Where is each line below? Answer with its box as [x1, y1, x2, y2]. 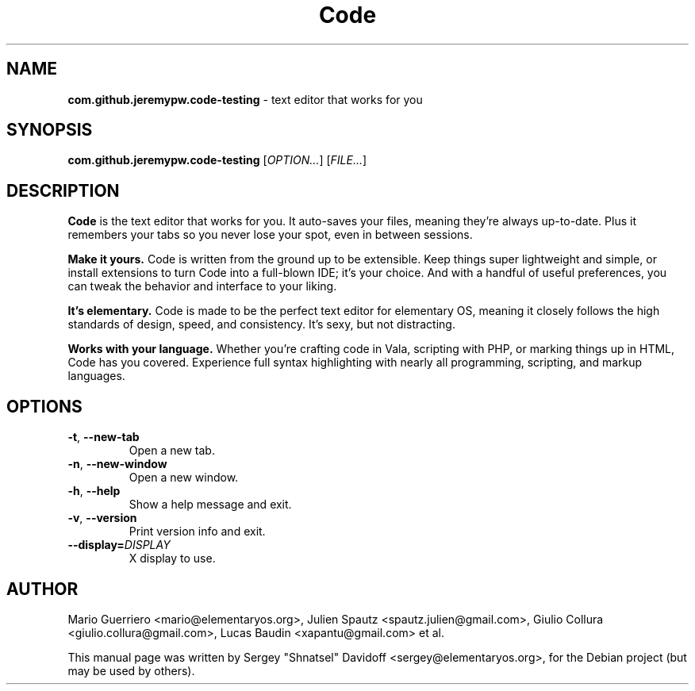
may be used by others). [67, 663, 195, 678]
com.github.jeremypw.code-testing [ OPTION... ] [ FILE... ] [67, 153, 367, 167]
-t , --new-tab [67, 430, 140, 444]
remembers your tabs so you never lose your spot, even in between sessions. [67, 228, 473, 242]
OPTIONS [6, 396, 83, 417]
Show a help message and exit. [129, 497, 292, 512]
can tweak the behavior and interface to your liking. [67, 279, 337, 294]
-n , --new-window [67, 457, 167, 471]
